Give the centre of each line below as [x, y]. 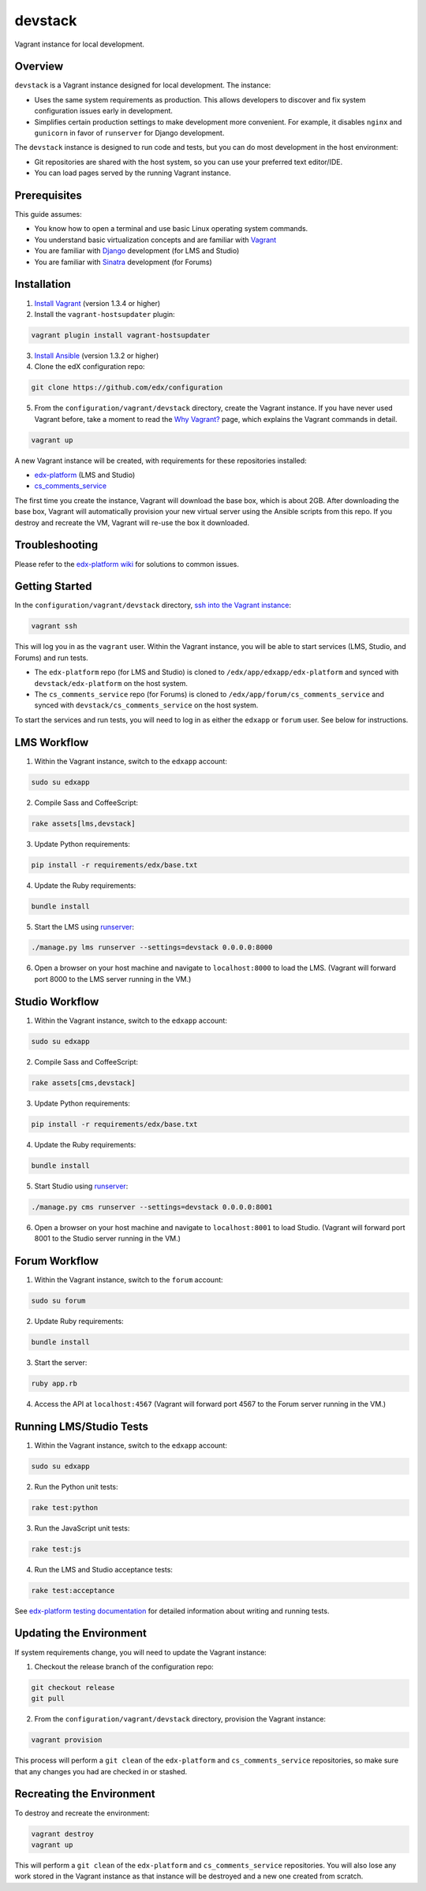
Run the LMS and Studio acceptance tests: [104, 1569]
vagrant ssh [54, 626]
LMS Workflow [52, 742]
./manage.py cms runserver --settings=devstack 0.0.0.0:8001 [152, 1207]
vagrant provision [67, 1740]
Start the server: [61, 1362]
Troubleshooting [56, 545]
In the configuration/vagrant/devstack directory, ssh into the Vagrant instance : [153, 605]
